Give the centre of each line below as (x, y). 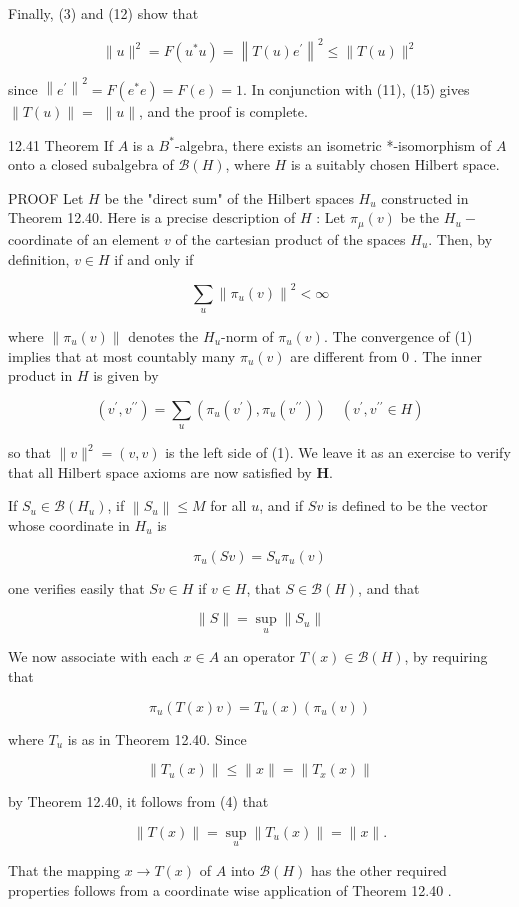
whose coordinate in (69, 524)
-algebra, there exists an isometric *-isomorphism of (333, 144)
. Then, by (460, 238)
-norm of (247, 336)
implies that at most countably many (122, 355)
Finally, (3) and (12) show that (103, 13)
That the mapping (64, 869)
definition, (39, 258)
